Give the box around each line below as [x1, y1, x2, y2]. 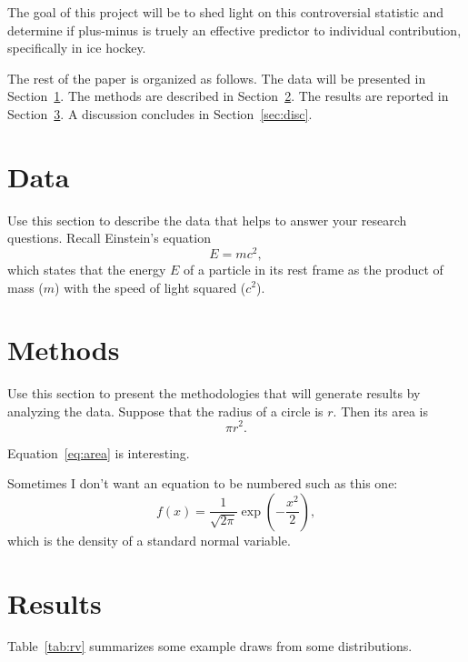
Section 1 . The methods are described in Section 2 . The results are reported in [7, 86, 449, 105]
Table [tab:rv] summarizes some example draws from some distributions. [7, 637, 413, 656]
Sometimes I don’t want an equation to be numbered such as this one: [7, 474, 398, 493]
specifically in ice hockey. [7, 38, 146, 57]
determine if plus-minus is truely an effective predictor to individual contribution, [7, 20, 462, 39]
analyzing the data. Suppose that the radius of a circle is [7, 401, 324, 420]
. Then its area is [333, 401, 429, 420]
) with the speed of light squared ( [55, 277, 246, 296]
